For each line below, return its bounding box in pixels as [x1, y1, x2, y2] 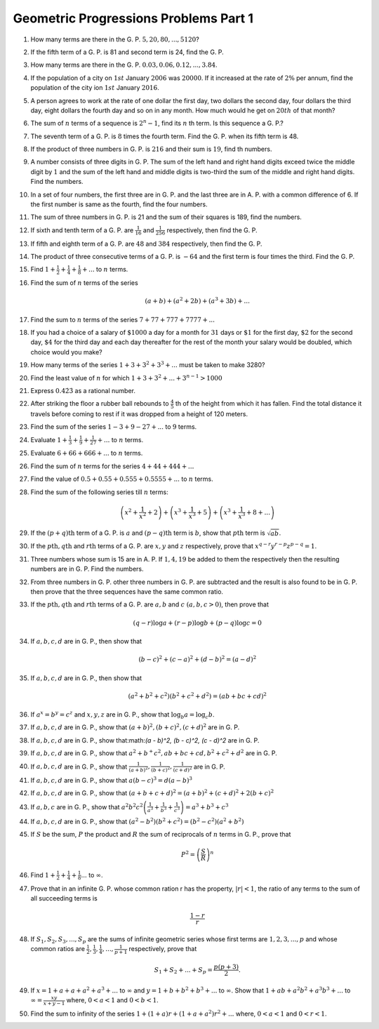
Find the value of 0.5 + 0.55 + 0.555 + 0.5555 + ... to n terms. [30, 474, 213, 484]
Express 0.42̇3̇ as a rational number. [30, 386, 136, 394]
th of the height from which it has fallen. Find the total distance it [175, 399, 362, 408]
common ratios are [30, 945, 86, 953]
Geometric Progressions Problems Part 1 [13, 11, 254, 26]
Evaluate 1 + [30, 435, 68, 444]
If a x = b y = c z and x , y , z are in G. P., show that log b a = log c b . [30, 710, 215, 720]
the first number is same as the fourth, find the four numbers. [30, 200, 208, 208]
